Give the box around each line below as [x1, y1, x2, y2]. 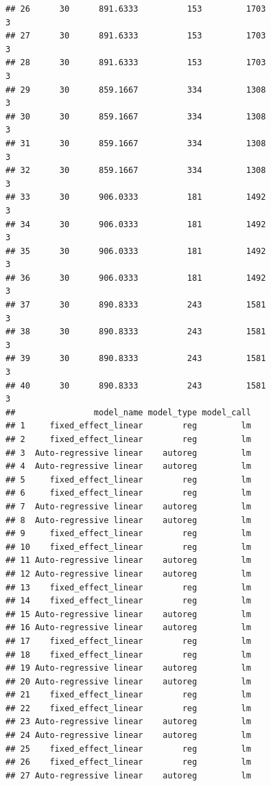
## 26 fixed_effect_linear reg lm [5, 757, 251, 767]
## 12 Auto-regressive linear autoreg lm [5, 568, 251, 579]
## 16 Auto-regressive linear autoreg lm [5, 623, 251, 633]
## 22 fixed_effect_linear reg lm [5, 703, 251, 713]
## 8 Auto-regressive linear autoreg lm [5, 515, 251, 525]
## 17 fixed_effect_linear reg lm [5, 636, 251, 646]
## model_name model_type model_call [5, 407, 251, 417]
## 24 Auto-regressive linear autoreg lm [5, 730, 251, 741]
